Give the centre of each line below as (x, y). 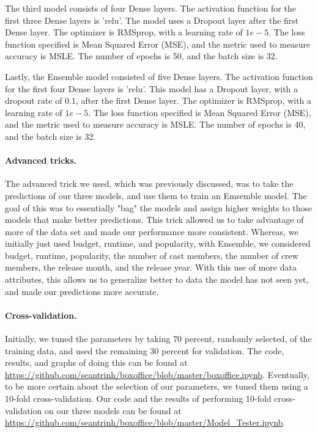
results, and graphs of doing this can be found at (96, 362)
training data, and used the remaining (76, 350)
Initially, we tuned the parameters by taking (88, 339)
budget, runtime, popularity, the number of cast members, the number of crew (152, 255)
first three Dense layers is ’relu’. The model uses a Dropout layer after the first (152, 20)
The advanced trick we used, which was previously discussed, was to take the (149, 184)
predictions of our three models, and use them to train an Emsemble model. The (156, 195)
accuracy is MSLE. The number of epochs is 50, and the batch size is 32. (141, 56)
